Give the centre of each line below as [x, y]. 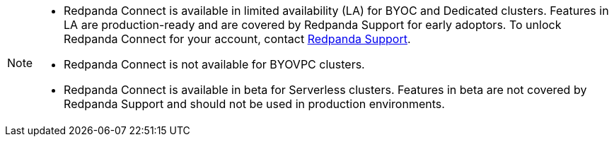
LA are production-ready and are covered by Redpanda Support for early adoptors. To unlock [313, 25]
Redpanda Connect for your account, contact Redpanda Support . [237, 39]
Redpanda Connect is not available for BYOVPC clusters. [214, 64]
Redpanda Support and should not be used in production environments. [254, 104]
